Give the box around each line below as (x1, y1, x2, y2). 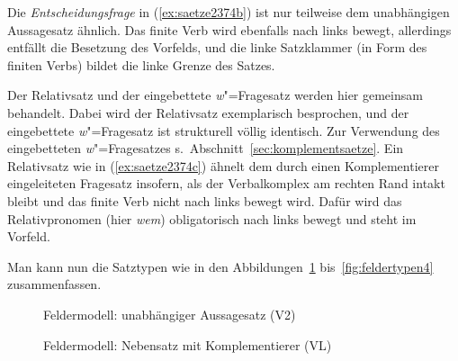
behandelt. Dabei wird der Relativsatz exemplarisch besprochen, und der (7, 103, 409, 122)
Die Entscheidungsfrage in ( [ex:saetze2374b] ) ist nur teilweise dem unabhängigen (7, 3, 450, 21)
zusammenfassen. (7, 275, 102, 293)
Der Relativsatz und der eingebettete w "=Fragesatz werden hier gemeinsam (7, 86, 423, 104)
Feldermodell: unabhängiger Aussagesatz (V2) (43, 304, 296, 323)
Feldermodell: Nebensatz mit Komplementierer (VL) (43, 335, 332, 354)
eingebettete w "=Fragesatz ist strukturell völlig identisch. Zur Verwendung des (7, 121, 440, 140)
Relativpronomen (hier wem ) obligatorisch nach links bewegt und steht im (7, 209, 417, 228)
